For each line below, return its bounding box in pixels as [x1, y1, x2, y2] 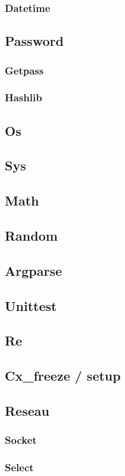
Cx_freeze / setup [5, 366, 121, 385]
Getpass [5, 63, 44, 77]
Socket [5, 433, 37, 447]
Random [5, 226, 58, 245]
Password [5, 32, 64, 50]
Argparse [5, 261, 62, 279]
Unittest [5, 296, 57, 315]
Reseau [5, 401, 49, 419]
